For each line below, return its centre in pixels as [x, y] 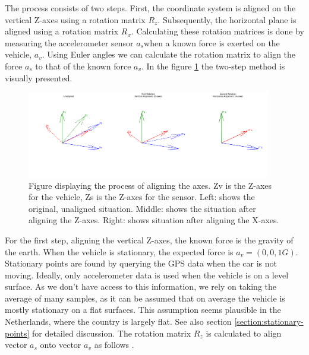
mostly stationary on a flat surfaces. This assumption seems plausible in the [143, 310]
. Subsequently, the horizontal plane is [227, 19]
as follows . [114, 345]
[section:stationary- [269, 321]
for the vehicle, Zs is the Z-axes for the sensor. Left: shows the [142, 197]
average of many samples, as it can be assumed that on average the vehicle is [145, 298]
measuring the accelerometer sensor [69, 42]
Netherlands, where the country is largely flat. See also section [118, 321]
